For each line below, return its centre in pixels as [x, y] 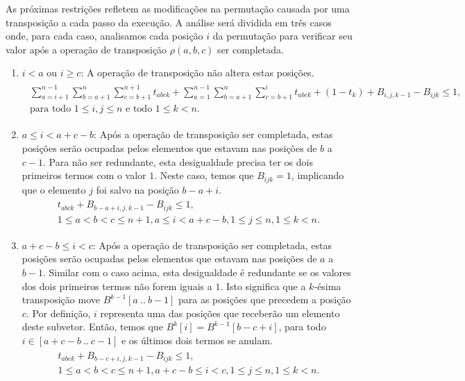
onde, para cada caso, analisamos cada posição [104, 36]
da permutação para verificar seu [282, 36]
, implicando [318, 175]
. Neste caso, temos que [204, 175]
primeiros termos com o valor [84, 175]
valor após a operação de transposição [86, 49]
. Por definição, [58, 313]
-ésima [328, 286]
